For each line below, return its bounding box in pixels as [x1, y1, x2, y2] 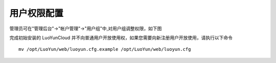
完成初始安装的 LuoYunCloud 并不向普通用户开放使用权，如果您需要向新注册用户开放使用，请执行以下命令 [9, 35, 233, 41]
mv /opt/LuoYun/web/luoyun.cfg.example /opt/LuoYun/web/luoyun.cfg [18, 46, 191, 52]
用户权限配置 [9, 8, 64, 19]
